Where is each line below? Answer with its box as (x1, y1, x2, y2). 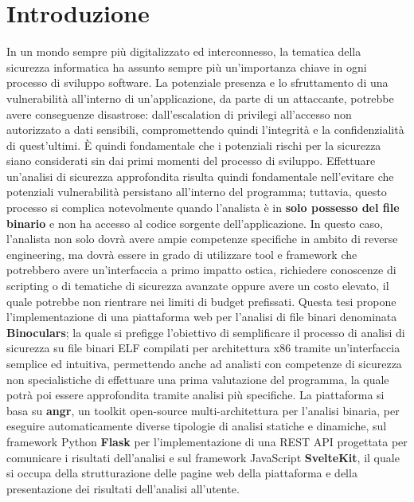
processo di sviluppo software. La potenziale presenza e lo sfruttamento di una (6, 74, 389, 91)
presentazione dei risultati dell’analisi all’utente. (6, 480, 240, 496)
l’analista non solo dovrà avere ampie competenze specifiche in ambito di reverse (6, 230, 398, 247)
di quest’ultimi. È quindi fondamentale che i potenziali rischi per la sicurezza (6, 136, 381, 153)
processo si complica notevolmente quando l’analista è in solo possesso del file (6, 199, 400, 216)
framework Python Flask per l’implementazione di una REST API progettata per (6, 433, 408, 449)
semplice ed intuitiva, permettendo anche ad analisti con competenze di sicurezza (6, 355, 402, 371)
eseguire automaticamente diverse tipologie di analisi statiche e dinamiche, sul (6, 418, 387, 434)
